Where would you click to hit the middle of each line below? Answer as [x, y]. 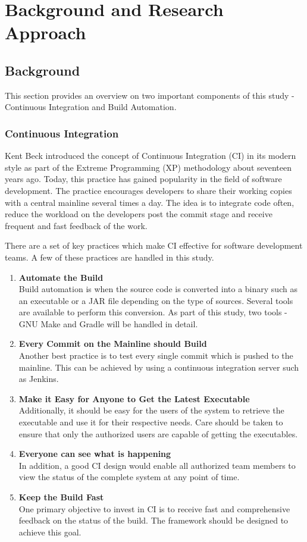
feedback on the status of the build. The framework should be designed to [153, 520]
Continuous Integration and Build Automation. [91, 107]
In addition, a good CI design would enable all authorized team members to [157, 465]
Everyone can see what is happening [95, 454]
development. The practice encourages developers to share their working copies [148, 190]
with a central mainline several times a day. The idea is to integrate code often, [150, 202]
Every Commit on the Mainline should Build [113, 344]
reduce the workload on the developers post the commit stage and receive [139, 214]
